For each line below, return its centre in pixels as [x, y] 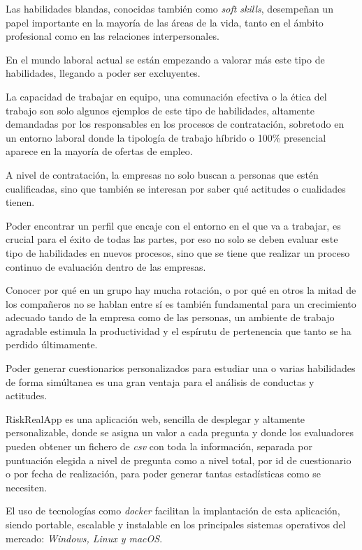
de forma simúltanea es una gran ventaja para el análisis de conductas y [160, 381]
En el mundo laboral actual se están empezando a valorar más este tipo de [165, 59]
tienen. [20, 202]
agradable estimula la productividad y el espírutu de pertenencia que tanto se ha [179, 330]
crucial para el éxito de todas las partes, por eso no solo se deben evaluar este [172, 239]
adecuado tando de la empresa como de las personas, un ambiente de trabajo [170, 317]
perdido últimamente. [52, 344]
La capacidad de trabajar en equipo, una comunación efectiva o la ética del [166, 96]
